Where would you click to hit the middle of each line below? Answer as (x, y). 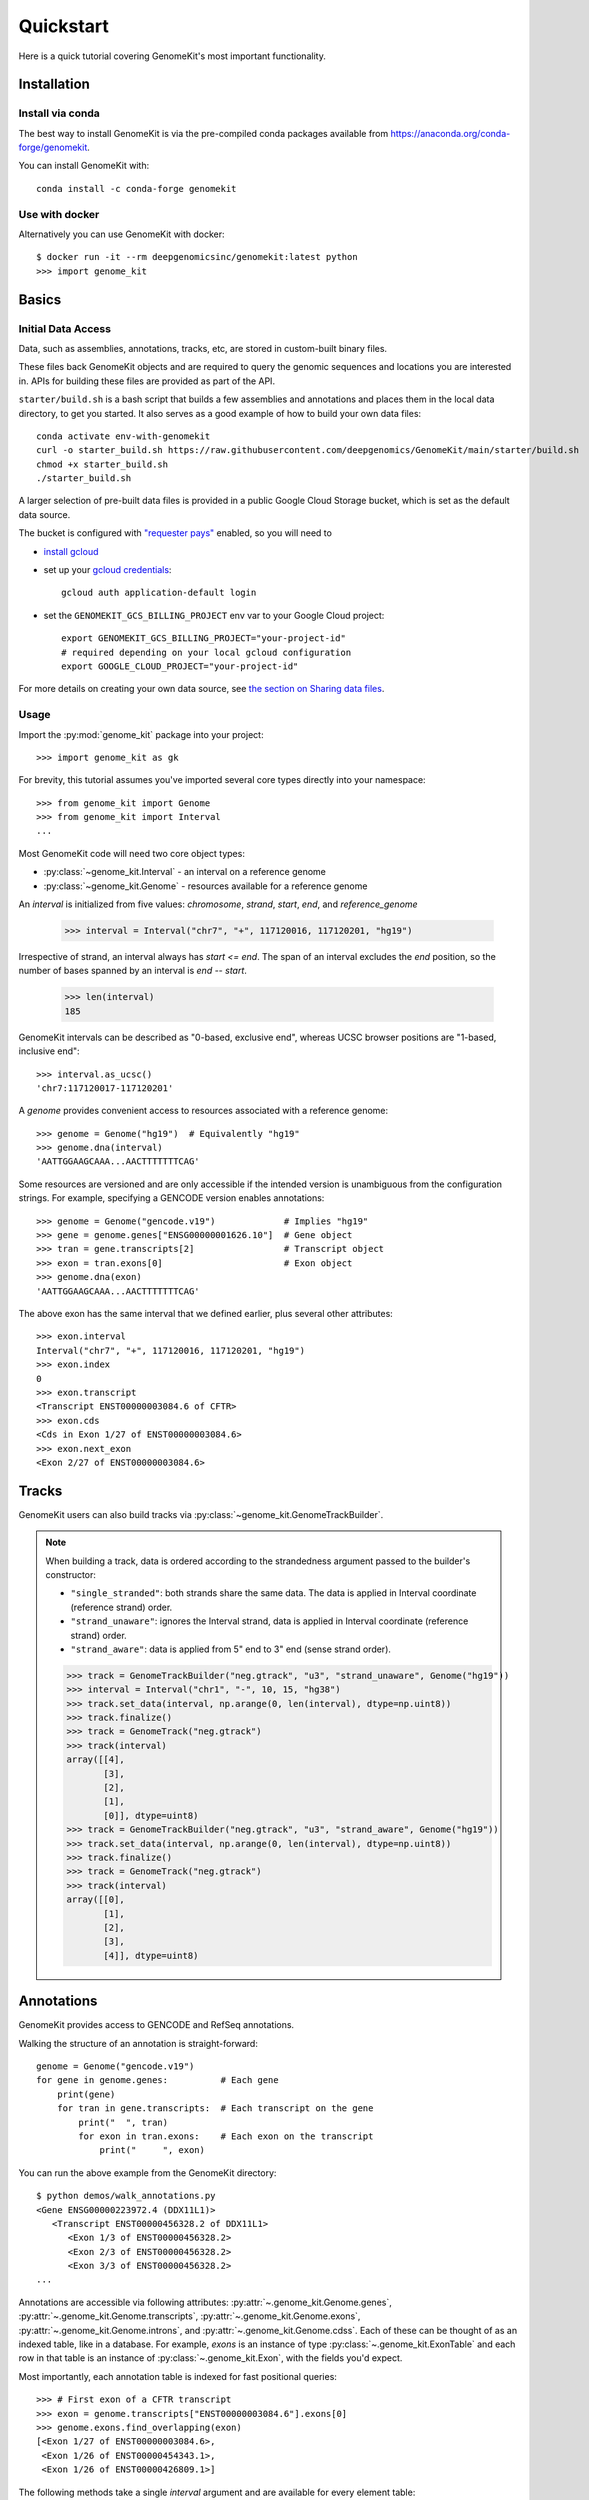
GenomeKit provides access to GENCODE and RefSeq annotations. (156, 2025)
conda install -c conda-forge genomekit (136, 188)
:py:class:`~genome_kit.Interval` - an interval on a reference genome (185, 872)
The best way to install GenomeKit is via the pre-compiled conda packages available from (203, 133)
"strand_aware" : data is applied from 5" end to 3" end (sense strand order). (231, 1649)
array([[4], (95, 1759)
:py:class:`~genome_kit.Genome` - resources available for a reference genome (205, 886)
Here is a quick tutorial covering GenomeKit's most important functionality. (172, 56)
